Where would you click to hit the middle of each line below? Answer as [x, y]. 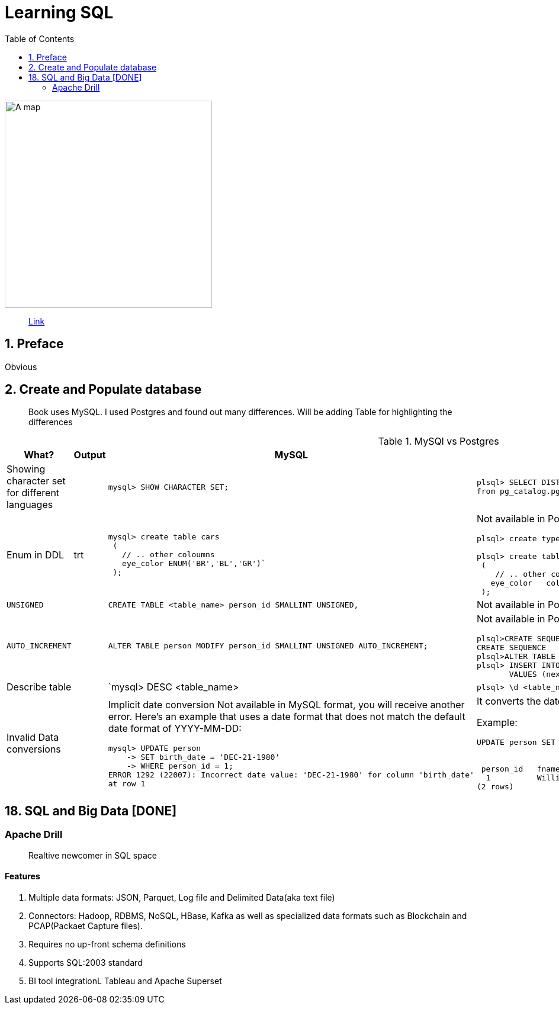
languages [30, 505]
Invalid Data [33, 738]
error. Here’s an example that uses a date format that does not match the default [287, 716]
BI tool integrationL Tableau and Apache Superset [125, 981]
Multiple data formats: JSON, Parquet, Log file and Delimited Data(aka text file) [182, 897]
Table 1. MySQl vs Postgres [438, 441]
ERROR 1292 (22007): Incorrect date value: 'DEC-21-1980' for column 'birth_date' [291, 775]
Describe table [39, 687]
